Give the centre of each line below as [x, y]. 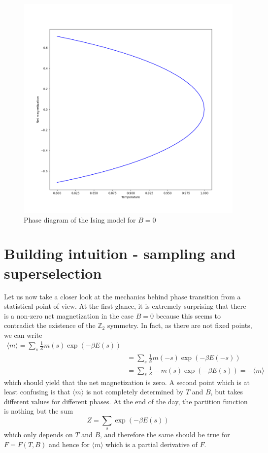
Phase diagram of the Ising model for [80, 219]
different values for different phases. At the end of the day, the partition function [126, 401]
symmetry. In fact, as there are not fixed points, [180, 325]
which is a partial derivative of [151, 444]
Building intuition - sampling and [120, 253]
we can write [23, 335]
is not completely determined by [135, 392]
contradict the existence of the [50, 325]
